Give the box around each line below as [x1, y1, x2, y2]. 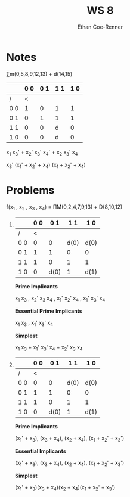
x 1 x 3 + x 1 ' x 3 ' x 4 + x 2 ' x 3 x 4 [14, 343, 83, 352]
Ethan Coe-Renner [77, 23, 123, 30]
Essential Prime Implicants [14, 307, 82, 315]
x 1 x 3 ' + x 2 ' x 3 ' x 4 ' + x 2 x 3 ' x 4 [6, 148, 78, 157]
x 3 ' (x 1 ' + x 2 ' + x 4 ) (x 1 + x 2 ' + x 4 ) [6, 161, 86, 170]
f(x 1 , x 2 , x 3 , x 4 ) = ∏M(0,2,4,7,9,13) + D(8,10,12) [6, 203, 123, 212]
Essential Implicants [14, 448, 67, 455]
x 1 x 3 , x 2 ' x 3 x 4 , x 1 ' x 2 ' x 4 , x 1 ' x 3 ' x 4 [14, 294, 106, 303]
